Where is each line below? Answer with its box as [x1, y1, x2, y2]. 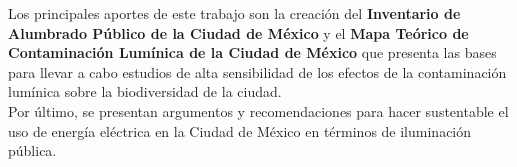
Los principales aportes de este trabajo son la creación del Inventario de [8, 3, 461, 23]
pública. [8, 140, 57, 161]
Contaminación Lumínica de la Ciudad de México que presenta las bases [8, 42, 497, 63]
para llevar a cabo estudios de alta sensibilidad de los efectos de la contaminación [8, 61, 507, 82]
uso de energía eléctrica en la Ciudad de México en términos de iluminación [8, 120, 472, 141]
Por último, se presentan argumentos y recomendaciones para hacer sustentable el [8, 100, 509, 121]
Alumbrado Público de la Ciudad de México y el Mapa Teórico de [8, 22, 469, 43]
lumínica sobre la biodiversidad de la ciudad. [8, 81, 282, 102]
